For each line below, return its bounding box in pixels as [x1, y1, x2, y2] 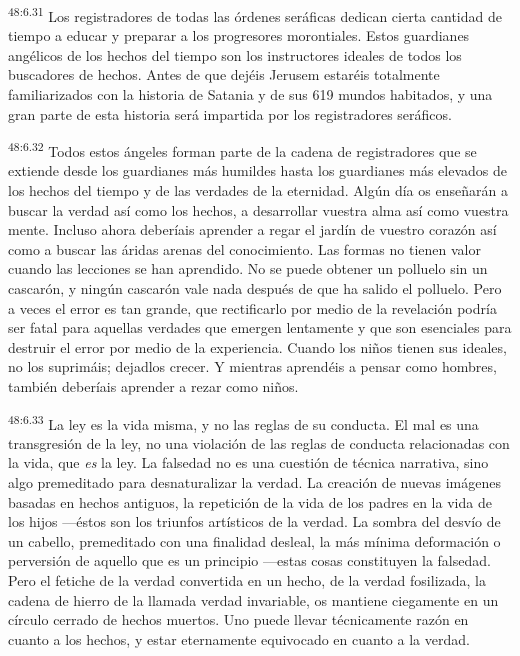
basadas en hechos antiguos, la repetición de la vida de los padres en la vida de [8, 491, 492, 512]
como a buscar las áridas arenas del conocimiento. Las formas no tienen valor [8, 238, 481, 259]
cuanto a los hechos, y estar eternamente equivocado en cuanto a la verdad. [8, 628, 470, 649]
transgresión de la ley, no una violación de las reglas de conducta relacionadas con [8, 432, 510, 453]
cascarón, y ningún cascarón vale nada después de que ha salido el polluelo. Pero [8, 278, 502, 299]
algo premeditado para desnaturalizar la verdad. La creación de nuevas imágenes [8, 472, 501, 493]
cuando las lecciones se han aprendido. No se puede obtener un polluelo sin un [8, 258, 488, 279]
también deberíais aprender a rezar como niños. [8, 376, 299, 396]
